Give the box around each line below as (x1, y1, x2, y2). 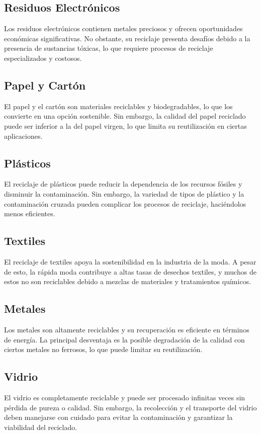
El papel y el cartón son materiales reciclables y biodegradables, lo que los (4, 101, 233, 111)
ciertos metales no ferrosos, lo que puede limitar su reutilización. (4, 344, 203, 355)
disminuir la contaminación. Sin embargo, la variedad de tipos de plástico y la (4, 188, 244, 199)
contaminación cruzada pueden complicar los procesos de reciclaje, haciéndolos (4, 198, 246, 209)
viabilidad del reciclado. (4, 421, 77, 432)
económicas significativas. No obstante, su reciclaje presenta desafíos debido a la (4, 33, 250, 43)
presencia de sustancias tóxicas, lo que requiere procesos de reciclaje (4, 43, 213, 53)
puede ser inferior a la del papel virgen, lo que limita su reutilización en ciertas (4, 120, 247, 131)
